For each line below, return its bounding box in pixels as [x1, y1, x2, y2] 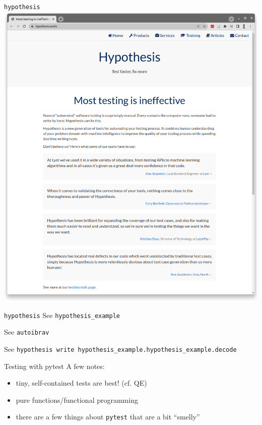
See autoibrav [4, 327, 49, 337]
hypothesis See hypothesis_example [4, 309, 120, 320]
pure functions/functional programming [16, 394, 138, 405]
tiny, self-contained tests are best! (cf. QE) [16, 378, 147, 388]
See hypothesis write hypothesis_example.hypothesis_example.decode [4, 344, 237, 354]
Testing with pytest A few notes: [4, 360, 105, 371]
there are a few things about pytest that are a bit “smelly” [16, 411, 200, 422]
